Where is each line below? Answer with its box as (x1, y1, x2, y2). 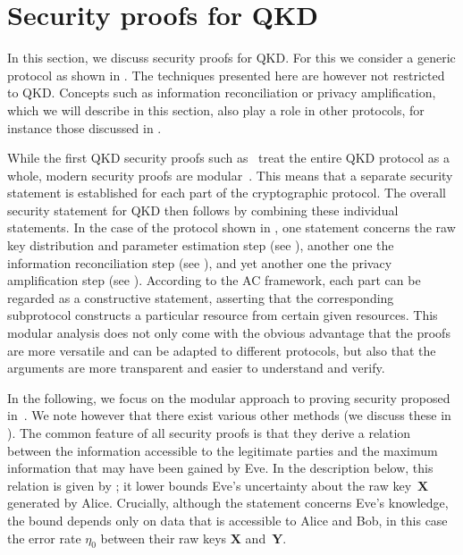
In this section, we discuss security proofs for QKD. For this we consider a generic (7, 48, 456, 67)
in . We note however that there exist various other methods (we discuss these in (7, 406, 451, 425)
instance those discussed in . (7, 118, 162, 137)
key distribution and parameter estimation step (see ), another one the (7, 236, 394, 255)
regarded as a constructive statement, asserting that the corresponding (7, 288, 394, 307)
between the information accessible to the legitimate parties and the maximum (7, 441, 438, 459)
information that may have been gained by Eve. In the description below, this (7, 458, 434, 477)
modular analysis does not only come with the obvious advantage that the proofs (7, 324, 450, 342)
